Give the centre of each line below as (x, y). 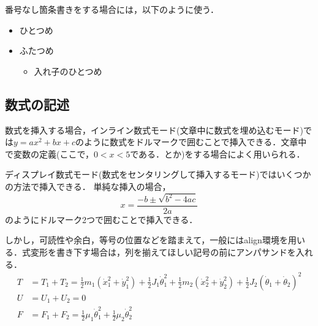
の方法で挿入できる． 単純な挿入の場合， (88, 186)
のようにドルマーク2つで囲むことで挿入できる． (101, 219)
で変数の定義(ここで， (49, 154)
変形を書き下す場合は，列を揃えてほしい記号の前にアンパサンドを (163, 252)
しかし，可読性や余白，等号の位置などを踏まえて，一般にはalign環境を (146, 240)
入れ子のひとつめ (68, 71)
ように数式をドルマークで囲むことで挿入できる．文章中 (195, 142)
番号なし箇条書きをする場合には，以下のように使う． (112, 9)
